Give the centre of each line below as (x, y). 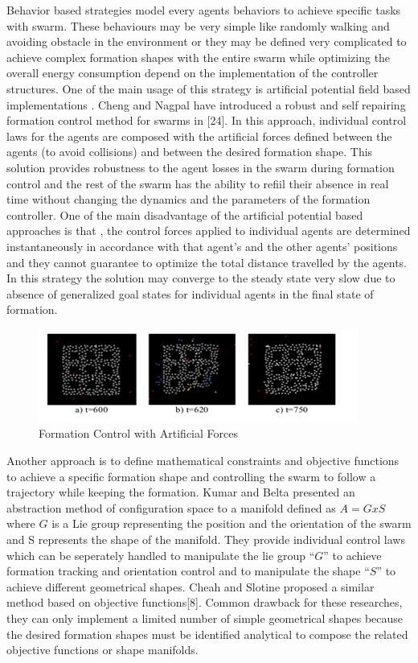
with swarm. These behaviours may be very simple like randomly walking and (198, 25)
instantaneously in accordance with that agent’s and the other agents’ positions (202, 246)
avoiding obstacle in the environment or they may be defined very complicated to (207, 41)
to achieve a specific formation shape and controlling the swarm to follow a (191, 476)
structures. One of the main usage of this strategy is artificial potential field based (209, 88)
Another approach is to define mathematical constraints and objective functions (203, 461)
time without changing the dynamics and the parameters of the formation (189, 199)
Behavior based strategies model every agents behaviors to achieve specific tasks (204, 10)
